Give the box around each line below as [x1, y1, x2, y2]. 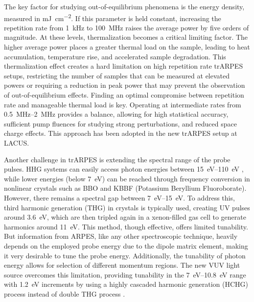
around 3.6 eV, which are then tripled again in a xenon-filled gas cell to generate [4, 212, 246, 222]
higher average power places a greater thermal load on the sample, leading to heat [4, 42, 250, 52]
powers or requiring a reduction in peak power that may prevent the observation [4, 80, 245, 90]
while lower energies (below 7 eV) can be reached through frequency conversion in [4, 173, 250, 183]
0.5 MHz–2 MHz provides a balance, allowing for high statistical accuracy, [4, 109, 229, 119]
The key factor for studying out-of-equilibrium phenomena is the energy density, [4, 1, 245, 11]
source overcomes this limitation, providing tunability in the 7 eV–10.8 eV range [4, 269, 246, 279]
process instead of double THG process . [4, 288, 125, 299]
